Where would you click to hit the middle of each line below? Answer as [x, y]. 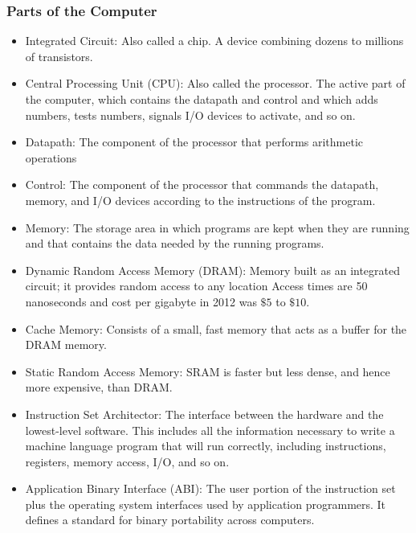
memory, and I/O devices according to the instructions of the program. [200, 200]
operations [51, 157]
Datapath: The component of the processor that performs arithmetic [194, 142]
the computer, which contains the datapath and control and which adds [202, 99]
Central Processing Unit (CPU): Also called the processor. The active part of [215, 83]
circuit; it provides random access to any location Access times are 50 [196, 286]
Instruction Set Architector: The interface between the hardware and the [204, 414]
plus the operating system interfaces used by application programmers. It [206, 504]
